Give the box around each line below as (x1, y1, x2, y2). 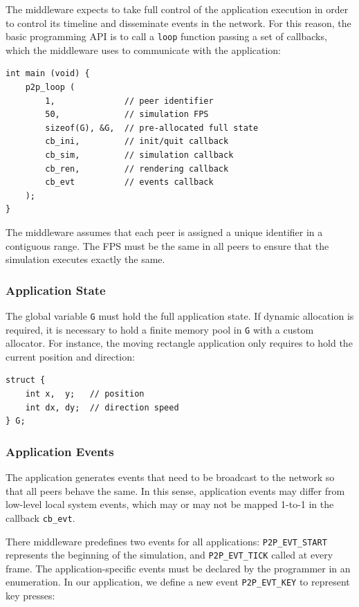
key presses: (6, 588, 55, 603)
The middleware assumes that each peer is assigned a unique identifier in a (6, 224, 323, 239)
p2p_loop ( (25, 82, 75, 93)
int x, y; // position (25, 389, 145, 399)
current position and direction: (6, 349, 135, 363)
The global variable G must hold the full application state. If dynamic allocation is (6, 308, 354, 323)
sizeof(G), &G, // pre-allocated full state (45, 123, 259, 133)
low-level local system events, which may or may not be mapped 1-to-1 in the (6, 497, 334, 511)
